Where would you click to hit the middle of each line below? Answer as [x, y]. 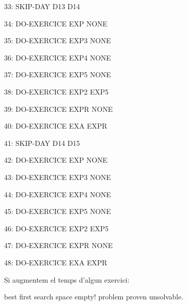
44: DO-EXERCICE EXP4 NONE [58, 194]
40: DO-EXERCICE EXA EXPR [56, 126]
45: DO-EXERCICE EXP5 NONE [58, 211]
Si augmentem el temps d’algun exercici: [67, 279]
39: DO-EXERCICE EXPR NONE [58, 109]
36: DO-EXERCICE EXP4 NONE [58, 57]
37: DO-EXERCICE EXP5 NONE [58, 74]
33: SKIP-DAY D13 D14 [42, 6]
